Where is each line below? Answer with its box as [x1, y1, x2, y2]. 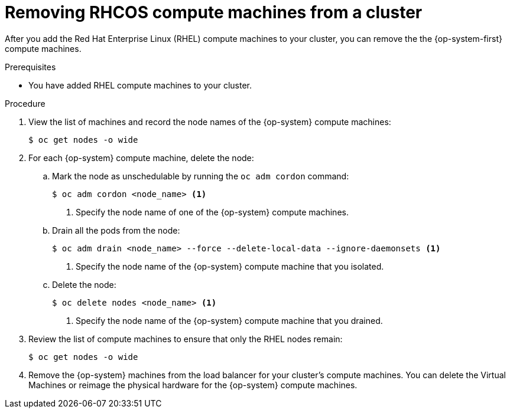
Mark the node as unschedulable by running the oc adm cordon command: [52, 171, 349, 181]
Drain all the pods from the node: [52, 225, 180, 235]
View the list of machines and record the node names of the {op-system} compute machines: [28, 116, 391, 127]
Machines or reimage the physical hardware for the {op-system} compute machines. [28, 379, 358, 390]
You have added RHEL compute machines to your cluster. [28, 80, 252, 90]
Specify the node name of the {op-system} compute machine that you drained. [76, 315, 383, 326]
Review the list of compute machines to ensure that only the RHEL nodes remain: [28, 333, 343, 344]
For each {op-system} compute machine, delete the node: [28, 152, 254, 163]
